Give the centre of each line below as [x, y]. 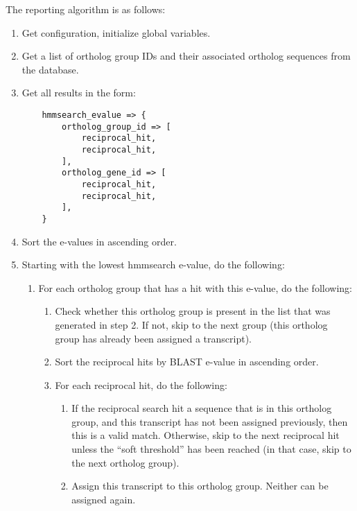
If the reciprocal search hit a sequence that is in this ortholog [202, 408]
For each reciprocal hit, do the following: [141, 384]
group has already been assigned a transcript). [153, 338]
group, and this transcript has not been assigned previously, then [210, 421]
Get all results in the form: [79, 93]
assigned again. [104, 499]
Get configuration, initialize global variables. [116, 32]
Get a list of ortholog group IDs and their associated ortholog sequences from [186, 56]
